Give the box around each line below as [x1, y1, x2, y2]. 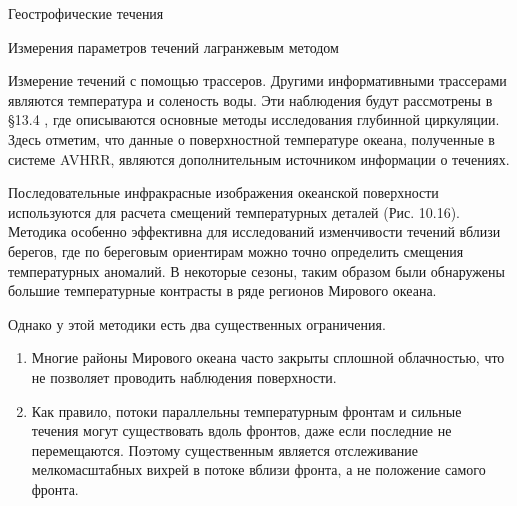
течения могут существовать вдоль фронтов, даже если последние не [31, 420, 452, 441]
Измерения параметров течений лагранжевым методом [8, 36, 339, 57]
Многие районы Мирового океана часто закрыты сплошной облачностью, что [31, 347, 505, 368]
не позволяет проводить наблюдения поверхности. [31, 366, 337, 387]
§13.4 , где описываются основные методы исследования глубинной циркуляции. [8, 109, 500, 130]
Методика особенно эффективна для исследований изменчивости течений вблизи [8, 221, 501, 242]
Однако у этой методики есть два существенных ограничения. [8, 313, 386, 334]
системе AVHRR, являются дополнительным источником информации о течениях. [8, 148, 510, 169]
